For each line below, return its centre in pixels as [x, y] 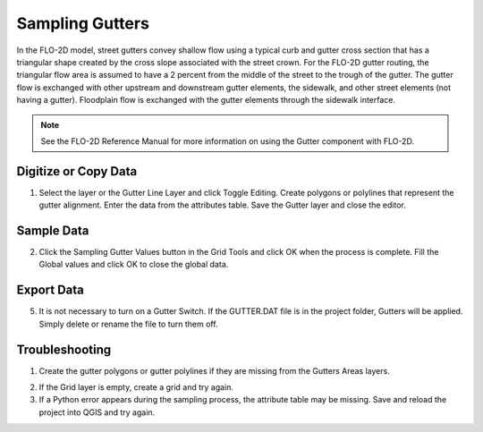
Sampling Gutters [83, 23]
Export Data [51, 290]
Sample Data [53, 231]
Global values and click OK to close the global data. [134, 265]
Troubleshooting [64, 349]
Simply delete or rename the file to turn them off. [128, 324]
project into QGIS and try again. [97, 412]
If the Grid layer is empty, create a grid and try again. [136, 387]
